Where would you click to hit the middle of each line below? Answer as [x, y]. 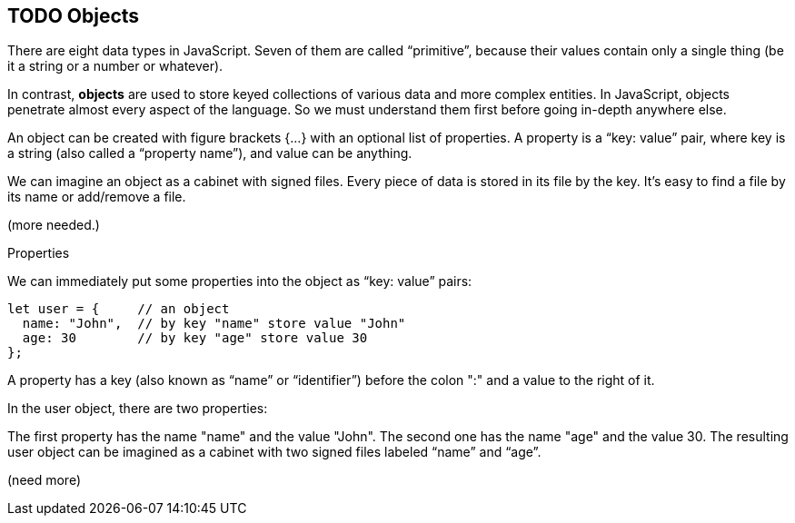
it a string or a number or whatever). [115, 66]
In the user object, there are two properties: [138, 409]
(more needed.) [54, 225]
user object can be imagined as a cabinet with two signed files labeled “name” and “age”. [274, 452]
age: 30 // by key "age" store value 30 [195, 338]
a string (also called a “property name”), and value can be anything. [210, 153]
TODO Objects [74, 16]
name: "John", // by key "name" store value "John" [214, 324]
